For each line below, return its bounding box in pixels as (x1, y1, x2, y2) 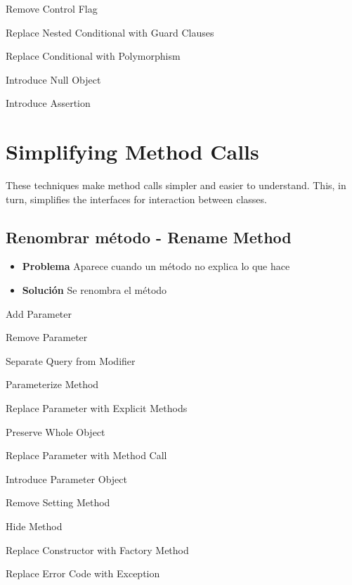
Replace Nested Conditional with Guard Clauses (6, 25, 214, 39)
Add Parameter (6, 306, 72, 321)
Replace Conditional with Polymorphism (6, 49, 181, 63)
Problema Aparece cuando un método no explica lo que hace (22, 259, 290, 274)
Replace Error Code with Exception (6, 566, 160, 581)
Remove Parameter (6, 330, 88, 345)
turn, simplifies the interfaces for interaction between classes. (6, 191, 267, 206)
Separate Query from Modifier (6, 353, 136, 368)
